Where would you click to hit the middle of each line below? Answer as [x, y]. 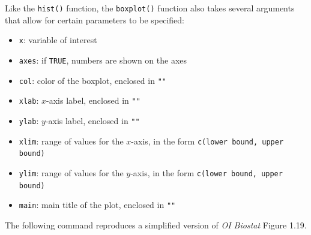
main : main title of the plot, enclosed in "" [97, 205]
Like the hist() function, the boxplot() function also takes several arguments [150, 8]
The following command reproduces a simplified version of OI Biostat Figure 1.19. [156, 225]
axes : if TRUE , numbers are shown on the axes [103, 60]
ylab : [29, 120]
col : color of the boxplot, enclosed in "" [92, 80]
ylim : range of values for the [71, 172]
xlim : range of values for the [71, 141]
